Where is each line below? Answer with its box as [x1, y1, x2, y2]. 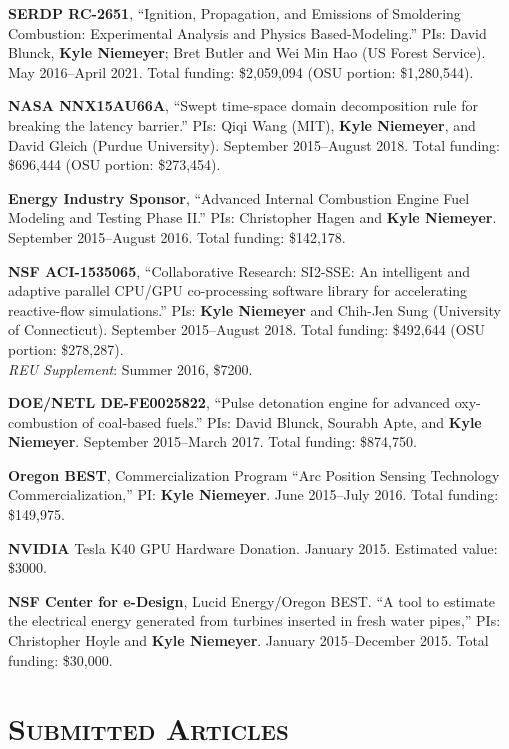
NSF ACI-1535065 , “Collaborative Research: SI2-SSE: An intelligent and [8, 260, 471, 281]
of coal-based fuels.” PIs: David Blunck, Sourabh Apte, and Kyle [82, 411, 482, 432]
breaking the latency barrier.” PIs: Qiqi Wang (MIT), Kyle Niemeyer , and [8, 114, 476, 135]
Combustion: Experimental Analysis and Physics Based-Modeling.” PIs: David [8, 22, 487, 43]
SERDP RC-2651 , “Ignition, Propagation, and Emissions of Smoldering [8, 3, 461, 23]
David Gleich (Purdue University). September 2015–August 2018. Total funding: [8, 134, 500, 155]
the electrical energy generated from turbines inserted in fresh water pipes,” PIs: [8, 610, 501, 631]
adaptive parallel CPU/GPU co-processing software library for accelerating [8, 280, 468, 301]
